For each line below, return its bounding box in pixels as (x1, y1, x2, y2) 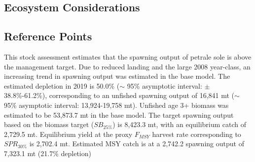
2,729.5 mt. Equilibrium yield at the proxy (4, 129, 133, 139)
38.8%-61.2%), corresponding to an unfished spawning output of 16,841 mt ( (4, 90, 235, 100)
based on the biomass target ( (4, 119, 94, 130)
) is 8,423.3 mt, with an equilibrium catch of (112, 119, 247, 130)
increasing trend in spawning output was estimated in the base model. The (4, 71, 230, 81)
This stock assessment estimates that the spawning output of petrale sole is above (4, 51, 252, 62)
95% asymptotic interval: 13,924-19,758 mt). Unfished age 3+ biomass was (4, 99, 229, 110)
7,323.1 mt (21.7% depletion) (4, 148, 91, 158)
